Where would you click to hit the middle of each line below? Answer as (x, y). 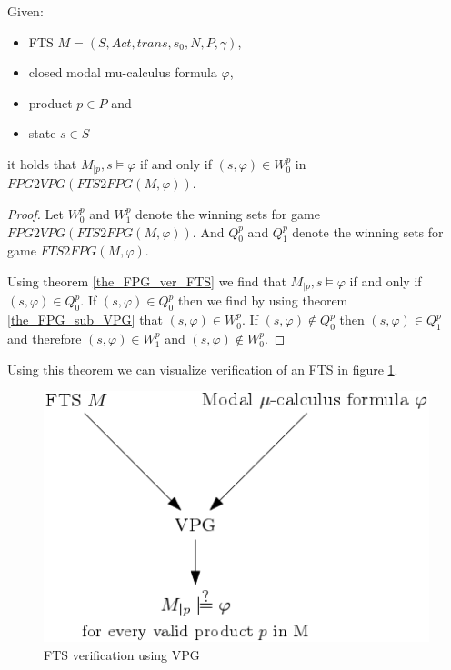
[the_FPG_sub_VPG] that (85, 320)
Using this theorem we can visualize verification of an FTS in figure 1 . (203, 369)
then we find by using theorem (263, 300)
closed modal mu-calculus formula (123, 72)
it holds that (42, 163)
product (50, 102)
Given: (25, 11)
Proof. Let (35, 214)
